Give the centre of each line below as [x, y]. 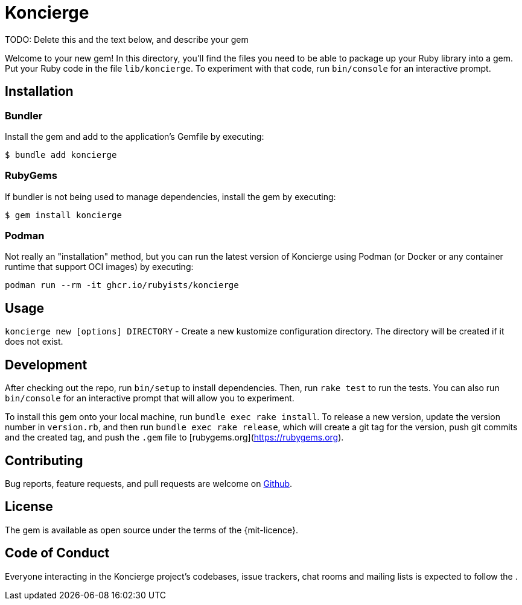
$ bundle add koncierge [61, 155]
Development [46, 365]
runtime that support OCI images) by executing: [99, 267]
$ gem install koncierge [63, 215]
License [29, 507]
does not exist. [34, 342]
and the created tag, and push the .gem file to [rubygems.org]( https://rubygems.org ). [174, 437]
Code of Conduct [57, 553]
